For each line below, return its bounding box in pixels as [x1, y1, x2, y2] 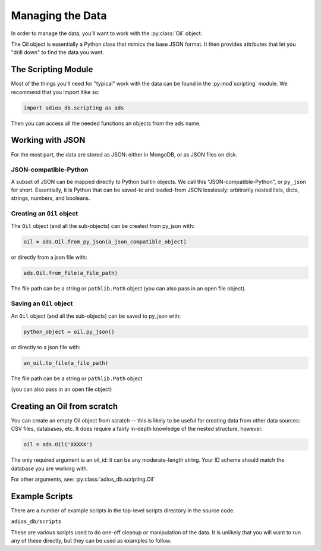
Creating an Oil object [11, 209, 78, 218]
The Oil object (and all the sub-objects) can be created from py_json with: [11, 222, 194, 229]
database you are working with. [11, 465, 89, 472]
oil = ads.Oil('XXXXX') [23, 441, 93, 448]
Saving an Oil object [11, 299, 73, 308]
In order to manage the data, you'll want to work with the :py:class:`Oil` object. [11, 30, 203, 37]
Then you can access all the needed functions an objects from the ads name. [11, 120, 201, 127]
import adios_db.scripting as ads [23, 104, 124, 111]
